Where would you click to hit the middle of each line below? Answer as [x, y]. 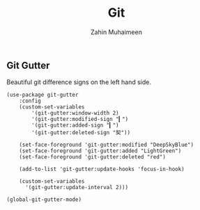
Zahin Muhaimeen [116, 32]
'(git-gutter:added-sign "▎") [75, 126]
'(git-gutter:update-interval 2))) [77, 188]
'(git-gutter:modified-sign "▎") [80, 120]
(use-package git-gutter [43, 95]
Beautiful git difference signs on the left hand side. [79, 82]
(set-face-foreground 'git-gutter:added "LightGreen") [100, 151]
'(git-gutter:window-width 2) [75, 113]
